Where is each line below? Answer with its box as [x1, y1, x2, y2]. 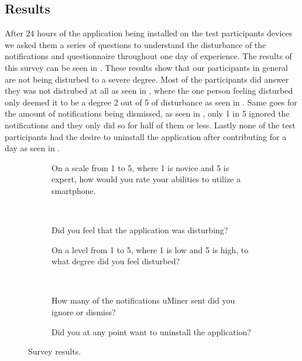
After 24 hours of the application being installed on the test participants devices [5, 27, 293, 39]
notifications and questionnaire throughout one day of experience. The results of [5, 50, 292, 62]
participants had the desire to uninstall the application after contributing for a [5, 130, 287, 142]
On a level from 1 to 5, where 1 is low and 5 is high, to [52, 243, 249, 256]
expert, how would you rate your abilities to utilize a [52, 173, 241, 185]
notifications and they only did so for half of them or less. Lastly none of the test [5, 118, 296, 131]
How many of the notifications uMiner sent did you [52, 294, 235, 306]
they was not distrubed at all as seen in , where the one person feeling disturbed [5, 84, 293, 97]
